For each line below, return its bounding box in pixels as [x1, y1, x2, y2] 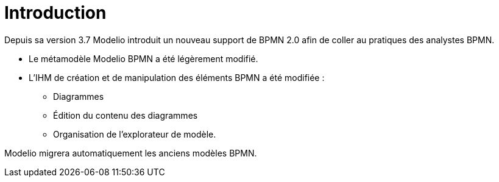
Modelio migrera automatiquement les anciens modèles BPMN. [4, 147, 257, 158]
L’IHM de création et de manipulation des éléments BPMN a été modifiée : [29, 72, 325, 83]
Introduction [4, 2, 107, 23]
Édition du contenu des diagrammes [53, 110, 198, 121]
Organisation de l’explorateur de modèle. [53, 128, 216, 139]
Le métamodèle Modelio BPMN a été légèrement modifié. [29, 53, 258, 64]
